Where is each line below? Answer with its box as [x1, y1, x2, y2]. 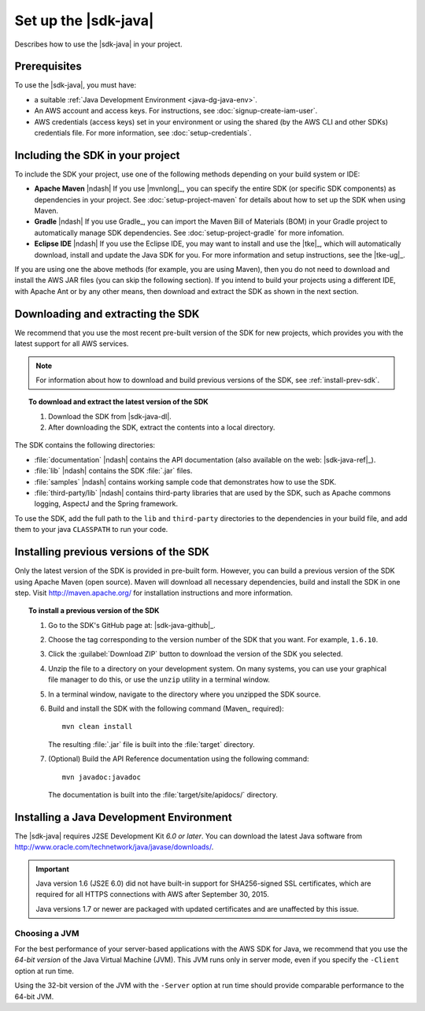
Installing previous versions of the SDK [14, 545, 210, 559]
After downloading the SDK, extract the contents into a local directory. [48, 422, 275, 433]
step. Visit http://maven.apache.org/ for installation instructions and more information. [14, 588, 293, 597]
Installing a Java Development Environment [14, 810, 232, 823]
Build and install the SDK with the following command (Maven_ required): [48, 704, 285, 713]
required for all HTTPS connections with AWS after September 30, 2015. [35, 890, 269, 899]
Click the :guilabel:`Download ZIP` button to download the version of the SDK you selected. [48, 649, 343, 659]
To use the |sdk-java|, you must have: [14, 80, 137, 90]
